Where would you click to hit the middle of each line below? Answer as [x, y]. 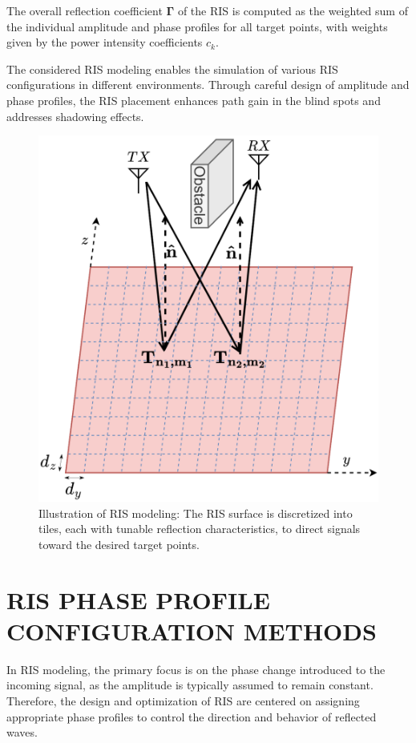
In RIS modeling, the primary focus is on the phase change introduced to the [196, 669]
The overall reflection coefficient [85, 10]
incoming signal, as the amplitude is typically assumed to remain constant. [190, 685]
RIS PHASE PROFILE [138, 599]
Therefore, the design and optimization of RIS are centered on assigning [183, 701]
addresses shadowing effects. [75, 116]
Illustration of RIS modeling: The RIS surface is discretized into [196, 513]
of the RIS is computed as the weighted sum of [293, 10]
